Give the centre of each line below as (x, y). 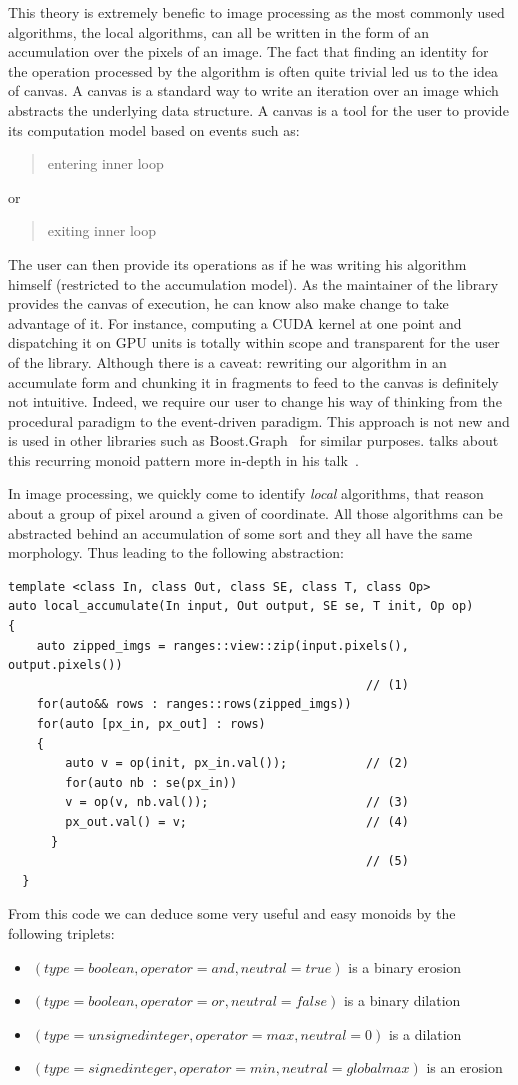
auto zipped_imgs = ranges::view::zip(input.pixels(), (222, 645)
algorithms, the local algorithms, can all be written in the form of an (219, 31)
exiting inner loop (101, 230)
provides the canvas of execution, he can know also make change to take (228, 303)
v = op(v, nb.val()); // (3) (237, 802)
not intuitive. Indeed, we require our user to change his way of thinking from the (255, 401)
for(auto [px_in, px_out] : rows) (151, 724)
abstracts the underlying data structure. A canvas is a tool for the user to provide (258, 109)
